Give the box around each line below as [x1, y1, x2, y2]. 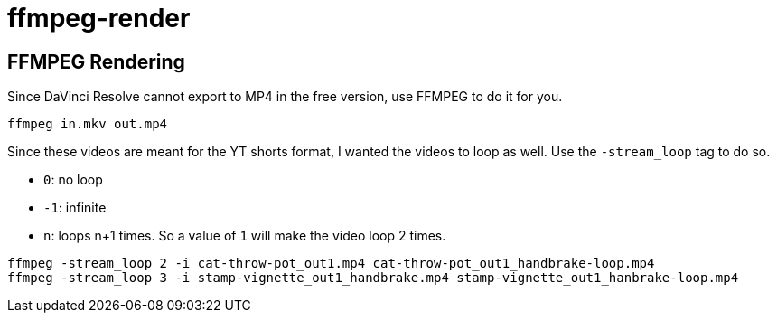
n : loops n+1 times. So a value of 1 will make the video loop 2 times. [43, 228, 446, 244]
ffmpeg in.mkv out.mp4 [7, 117, 168, 132]
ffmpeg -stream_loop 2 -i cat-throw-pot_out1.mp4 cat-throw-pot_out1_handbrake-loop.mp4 [7, 256, 655, 271]
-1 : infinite [43, 200, 107, 216]
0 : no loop [43, 172, 103, 188]
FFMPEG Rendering [7, 50, 185, 73]
